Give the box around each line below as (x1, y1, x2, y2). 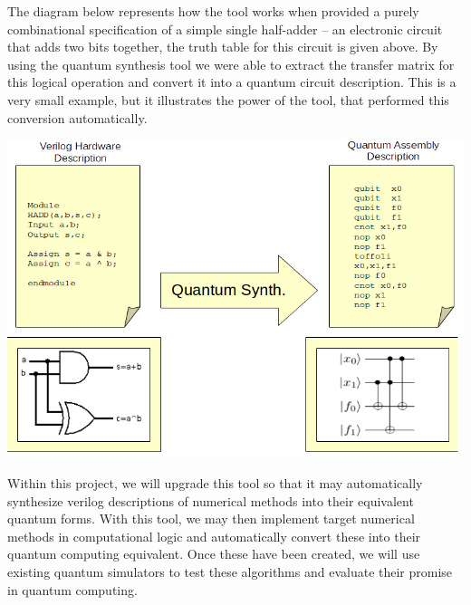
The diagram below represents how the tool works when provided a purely (7, 2, 419, 20)
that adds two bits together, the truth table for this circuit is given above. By (7, 37, 438, 56)
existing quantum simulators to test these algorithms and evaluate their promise (7, 562, 453, 581)
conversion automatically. (7, 108, 148, 127)
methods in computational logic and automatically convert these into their (7, 526, 421, 545)
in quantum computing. (7, 580, 138, 599)
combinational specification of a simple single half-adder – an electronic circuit (7, 19, 443, 38)
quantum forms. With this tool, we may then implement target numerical (7, 509, 415, 528)
